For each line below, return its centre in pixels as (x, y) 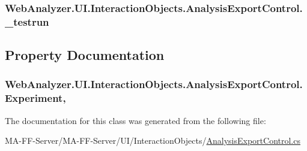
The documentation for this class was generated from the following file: (135, 120)
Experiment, (35, 98)
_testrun (27, 21)
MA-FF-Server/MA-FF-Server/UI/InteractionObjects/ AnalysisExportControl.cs (153, 141)
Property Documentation (85, 55)
